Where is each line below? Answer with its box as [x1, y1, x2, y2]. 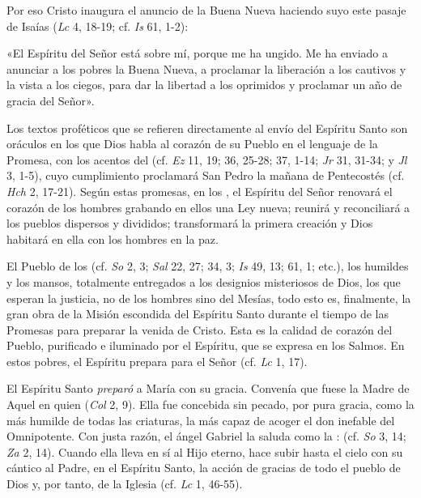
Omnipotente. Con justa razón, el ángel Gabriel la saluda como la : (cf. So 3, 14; [6, 428, 406, 445]
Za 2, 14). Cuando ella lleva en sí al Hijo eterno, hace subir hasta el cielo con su [6, 443, 403, 460]
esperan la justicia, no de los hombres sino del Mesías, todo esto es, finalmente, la [6, 289, 411, 306]
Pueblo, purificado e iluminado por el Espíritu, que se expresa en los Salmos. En [6, 337, 405, 354]
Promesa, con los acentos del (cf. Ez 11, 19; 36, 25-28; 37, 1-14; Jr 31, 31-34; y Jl [6, 151, 407, 168]
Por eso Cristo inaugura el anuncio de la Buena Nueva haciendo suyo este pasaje [6, 2, 406, 18]
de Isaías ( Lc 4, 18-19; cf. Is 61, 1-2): [6, 17, 189, 34]
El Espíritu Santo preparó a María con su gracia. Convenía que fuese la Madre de [6, 380, 410, 397]
